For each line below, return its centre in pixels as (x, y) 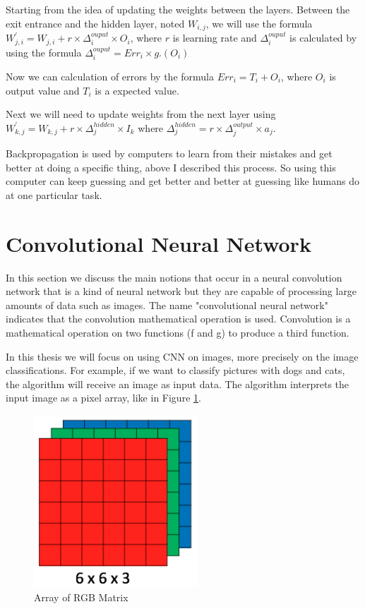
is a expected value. (137, 90)
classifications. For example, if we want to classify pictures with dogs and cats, (175, 370)
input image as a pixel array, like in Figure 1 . (103, 398)
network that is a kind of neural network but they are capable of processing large (181, 291)
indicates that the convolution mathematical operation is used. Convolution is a (178, 319)
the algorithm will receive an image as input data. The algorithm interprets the (178, 384)
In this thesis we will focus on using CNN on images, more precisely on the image (182, 356)
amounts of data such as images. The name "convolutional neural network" (167, 304)
